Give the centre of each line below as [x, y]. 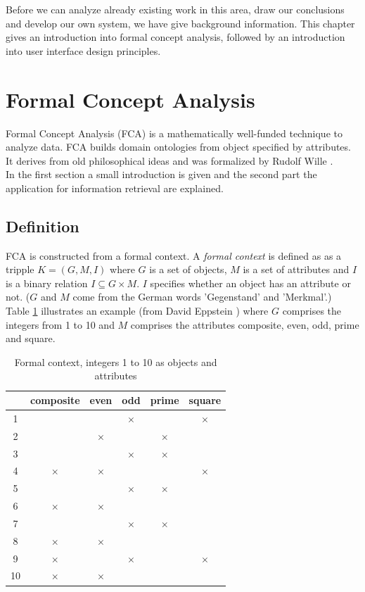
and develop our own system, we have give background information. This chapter [180, 23]
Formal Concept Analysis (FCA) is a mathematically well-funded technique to [174, 133]
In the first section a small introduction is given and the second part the [161, 174]
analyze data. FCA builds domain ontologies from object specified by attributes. [178, 147]
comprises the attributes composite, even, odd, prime [245, 324]
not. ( [18, 297]
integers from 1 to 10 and [60, 324]
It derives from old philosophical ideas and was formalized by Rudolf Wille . [169, 160]
